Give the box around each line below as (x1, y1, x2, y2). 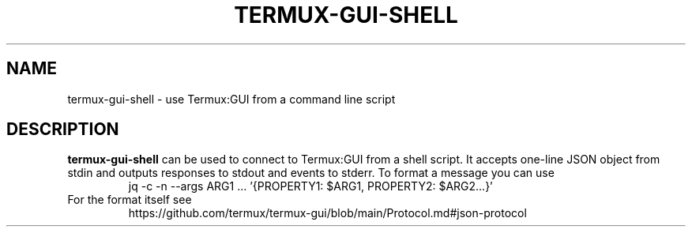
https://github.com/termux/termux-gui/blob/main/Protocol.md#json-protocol (128, 206, 527, 220)
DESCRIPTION (6, 119, 119, 140)
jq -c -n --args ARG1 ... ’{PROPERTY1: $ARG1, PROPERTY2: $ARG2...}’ (128, 179, 493, 194)
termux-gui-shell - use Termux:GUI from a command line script (67, 92, 396, 106)
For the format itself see (67, 193, 192, 207)
